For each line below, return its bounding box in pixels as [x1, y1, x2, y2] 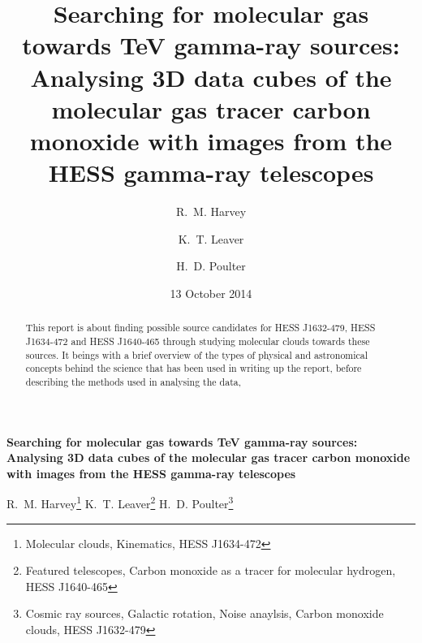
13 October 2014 [170, 284, 252, 301]
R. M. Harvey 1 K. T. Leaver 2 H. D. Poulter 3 [6, 493, 234, 511]
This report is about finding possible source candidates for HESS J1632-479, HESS [25, 321, 376, 334]
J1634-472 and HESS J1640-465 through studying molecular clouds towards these [25, 334, 370, 347]
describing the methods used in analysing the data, [25, 374, 242, 388]
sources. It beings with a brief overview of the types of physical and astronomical [25, 347, 368, 361]
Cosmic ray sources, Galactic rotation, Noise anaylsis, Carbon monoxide [25, 605, 384, 622]
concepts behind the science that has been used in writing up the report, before [25, 361, 362, 375]
